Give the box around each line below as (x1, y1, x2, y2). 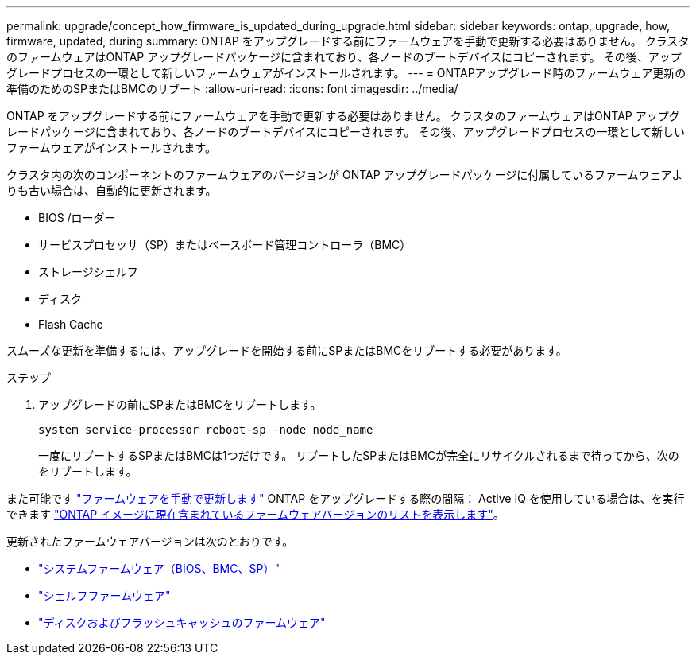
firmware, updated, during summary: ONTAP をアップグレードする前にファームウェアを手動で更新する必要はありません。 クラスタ (6, 34, 690, 48)
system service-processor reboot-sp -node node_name (38, 423, 373, 436)
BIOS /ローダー (38, 211, 116, 224)
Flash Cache (38, 317, 103, 331)
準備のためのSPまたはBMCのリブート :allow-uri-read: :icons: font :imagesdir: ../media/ (6, 82, 458, 95)
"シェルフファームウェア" (38, 589, 171, 602)
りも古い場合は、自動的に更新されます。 (6, 184, 217, 197)
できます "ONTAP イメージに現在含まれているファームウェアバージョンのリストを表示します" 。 (6, 507, 505, 521)
